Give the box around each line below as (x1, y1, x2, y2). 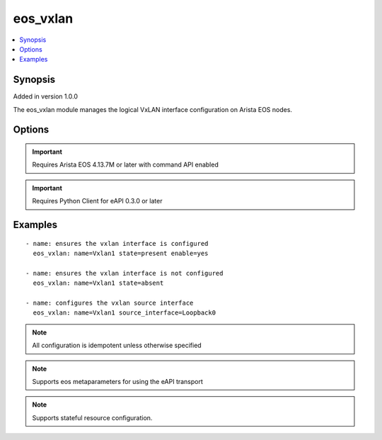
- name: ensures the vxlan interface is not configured (25, 269, 224, 277)
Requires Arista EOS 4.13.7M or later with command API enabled (32, 160, 219, 169)
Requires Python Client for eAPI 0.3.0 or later (32, 197, 163, 205)
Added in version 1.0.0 (13, 92, 78, 101)
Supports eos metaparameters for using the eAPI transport (32, 377, 203, 385)
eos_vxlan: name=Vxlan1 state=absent (33, 279, 164, 287)
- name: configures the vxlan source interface (25, 298, 194, 307)
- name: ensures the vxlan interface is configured (25, 239, 209, 247)
